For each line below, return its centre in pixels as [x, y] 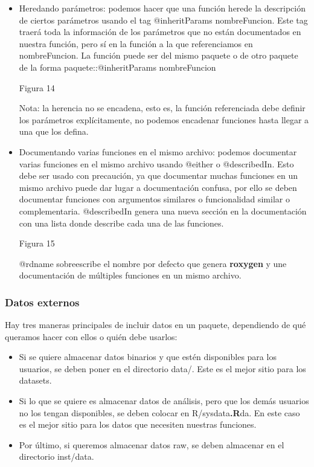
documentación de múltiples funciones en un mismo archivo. [130, 275]
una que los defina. [54, 131]
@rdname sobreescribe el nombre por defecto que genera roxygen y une [153, 263]
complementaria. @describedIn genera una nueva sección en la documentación [163, 211]
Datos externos [42, 302]
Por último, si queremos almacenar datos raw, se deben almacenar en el [152, 444]
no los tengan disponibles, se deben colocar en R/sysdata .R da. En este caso [159, 412]
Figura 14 [37, 87]
